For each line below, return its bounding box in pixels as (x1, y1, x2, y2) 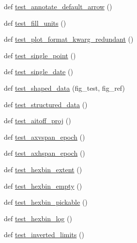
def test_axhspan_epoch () (4, 148, 85, 158)
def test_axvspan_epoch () (4, 131, 85, 142)
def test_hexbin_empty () (4, 180, 82, 191)
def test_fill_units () (4, 17, 66, 28)
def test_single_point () (4, 50, 76, 60)
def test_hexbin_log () (4, 213, 72, 223)
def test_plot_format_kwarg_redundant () (4, 34, 134, 44)
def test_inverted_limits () (4, 229, 84, 240)
